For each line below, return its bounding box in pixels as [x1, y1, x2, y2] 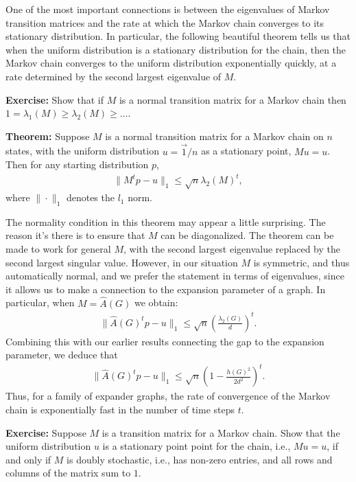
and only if [5, 452, 51, 466]
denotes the [66, 190, 115, 205]
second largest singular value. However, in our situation [5, 255, 238, 269]
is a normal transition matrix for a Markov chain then [119, 92, 346, 106]
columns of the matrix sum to [5, 466, 131, 480]
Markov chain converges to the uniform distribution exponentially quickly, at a [5, 56, 337, 70]
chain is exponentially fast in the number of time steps [5, 402, 235, 417]
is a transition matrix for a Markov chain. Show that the [102, 425, 340, 439]
